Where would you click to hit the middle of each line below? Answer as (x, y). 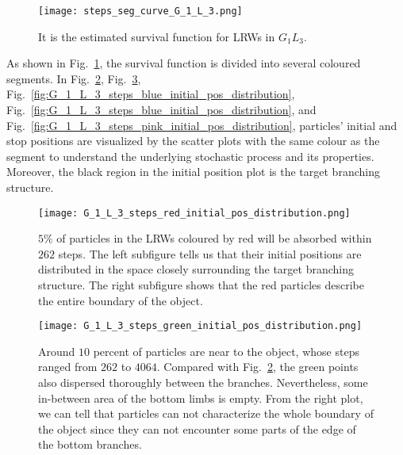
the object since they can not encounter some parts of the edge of (197, 428)
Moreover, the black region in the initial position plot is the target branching (193, 172)
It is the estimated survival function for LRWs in (157, 36)
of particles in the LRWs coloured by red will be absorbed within (214, 238)
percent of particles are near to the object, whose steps (226, 351)
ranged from (68, 367)
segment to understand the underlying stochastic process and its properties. (190, 156)
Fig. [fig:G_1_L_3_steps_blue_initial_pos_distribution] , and (161, 110)
